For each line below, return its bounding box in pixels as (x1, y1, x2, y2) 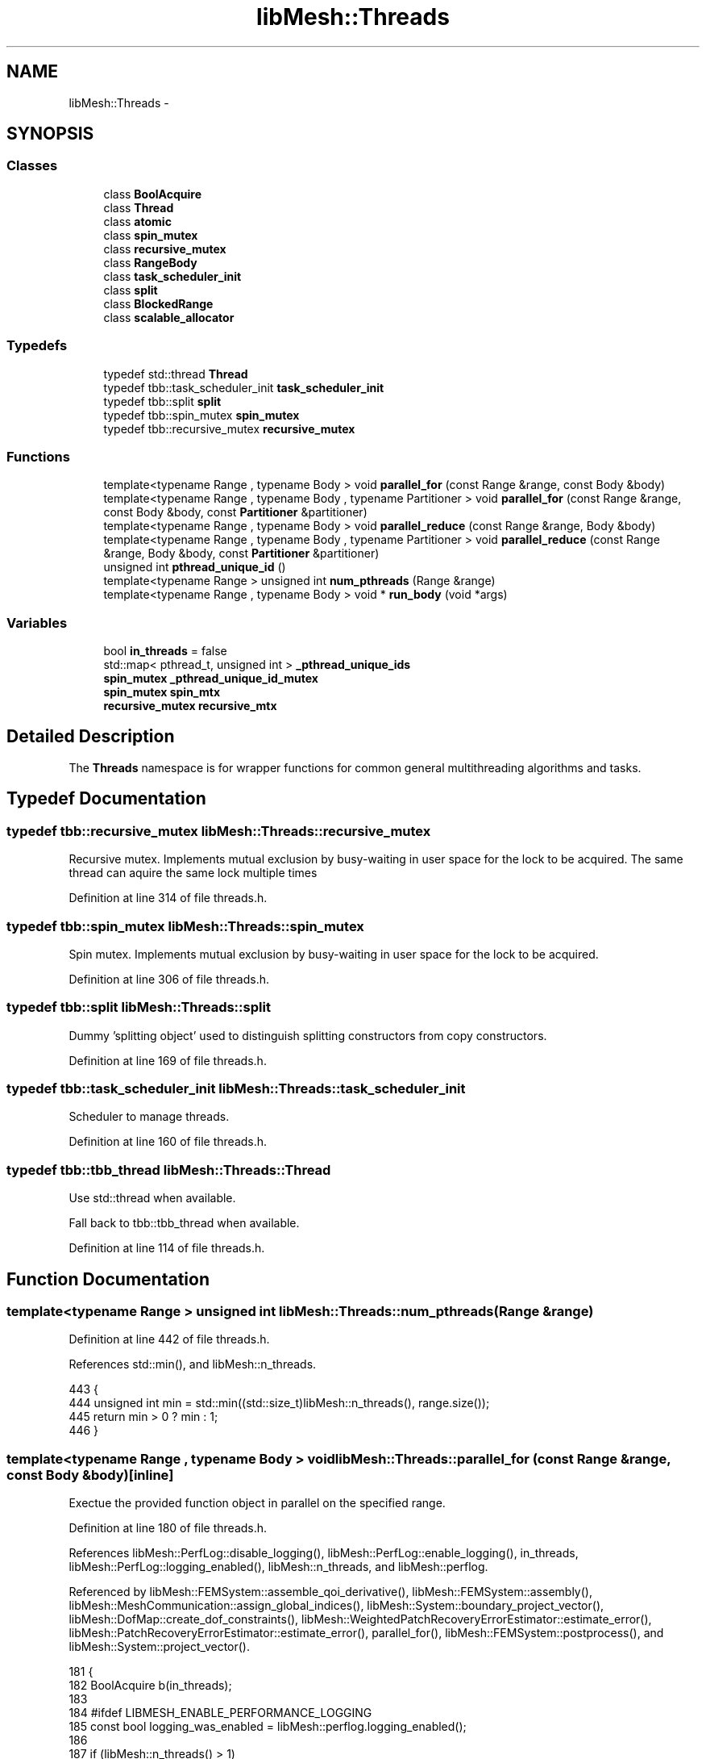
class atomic (103, 214, 172, 228)
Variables (6, 614, 68, 631)
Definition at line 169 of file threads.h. (69, 1053, 267, 1068)
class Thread (103, 200, 174, 215)
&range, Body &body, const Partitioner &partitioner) (103, 546, 380, 561)
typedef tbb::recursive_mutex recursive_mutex (103, 421, 355, 436)
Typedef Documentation (6, 788, 206, 809)
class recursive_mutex (103, 241, 226, 256)
